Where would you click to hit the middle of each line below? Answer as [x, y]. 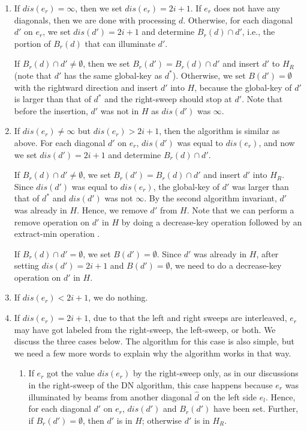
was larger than [261, 186]
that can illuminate [120, 43]
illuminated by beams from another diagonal [110, 396]
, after [267, 253]
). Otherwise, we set [209, 75]
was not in [120, 110]
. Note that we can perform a [240, 209]
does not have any [247, 8]
